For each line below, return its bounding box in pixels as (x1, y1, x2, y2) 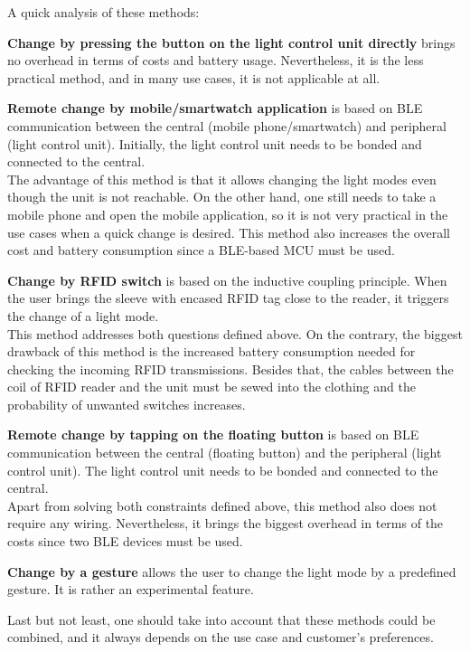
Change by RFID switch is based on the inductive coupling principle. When (7, 270, 447, 289)
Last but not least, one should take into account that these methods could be (7, 609, 436, 628)
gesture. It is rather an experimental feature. (7, 580, 254, 599)
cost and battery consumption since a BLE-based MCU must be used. (7, 241, 395, 260)
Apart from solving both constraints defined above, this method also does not (7, 496, 437, 515)
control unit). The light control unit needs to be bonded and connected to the (7, 460, 438, 479)
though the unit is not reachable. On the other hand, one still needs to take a (7, 187, 437, 206)
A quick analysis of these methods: (7, 3, 200, 21)
